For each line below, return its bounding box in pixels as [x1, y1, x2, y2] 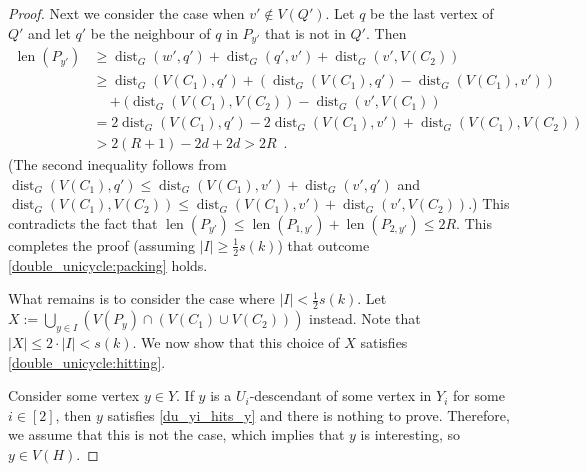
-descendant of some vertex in [249, 385, 432, 406]
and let [28, 22, 71, 43]
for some [453, 385, 505, 406]
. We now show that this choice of [132, 332, 340, 353]
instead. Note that [309, 308, 421, 329]
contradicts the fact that [8, 212, 158, 233]
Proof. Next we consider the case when [8, 3, 245, 23]
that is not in [264, 22, 346, 43]
